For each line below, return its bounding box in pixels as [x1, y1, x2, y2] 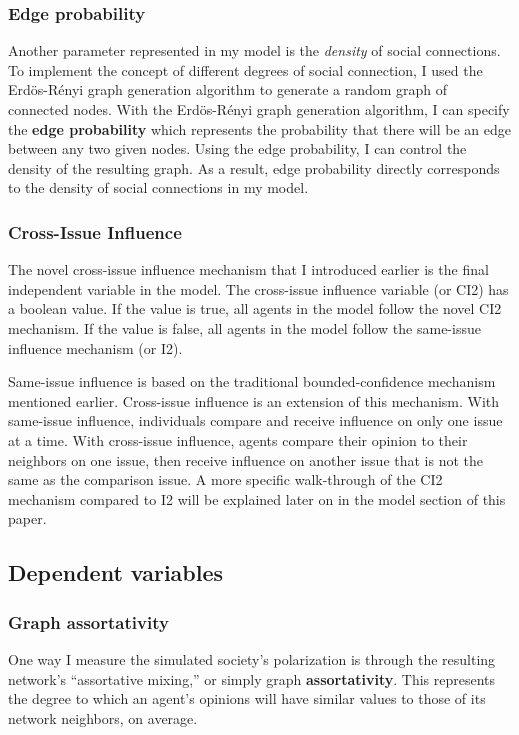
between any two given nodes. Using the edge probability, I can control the [8, 138, 467, 159]
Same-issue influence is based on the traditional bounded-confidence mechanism [8, 371, 496, 392]
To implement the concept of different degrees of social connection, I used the [8, 59, 483, 80]
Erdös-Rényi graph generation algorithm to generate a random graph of [8, 79, 448, 100]
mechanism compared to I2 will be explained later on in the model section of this [8, 488, 506, 509]
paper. [8, 508, 47, 529]
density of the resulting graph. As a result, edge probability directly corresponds [8, 157, 500, 178]
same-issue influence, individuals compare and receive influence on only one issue [8, 410, 503, 431]
